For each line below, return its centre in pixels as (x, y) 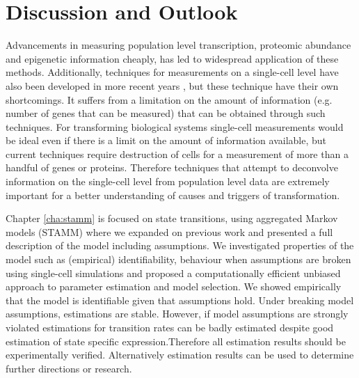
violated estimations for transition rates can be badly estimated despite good (170, 327)
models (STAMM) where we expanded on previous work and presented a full (169, 231)
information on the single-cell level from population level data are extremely (168, 181)
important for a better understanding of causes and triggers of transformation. (173, 195)
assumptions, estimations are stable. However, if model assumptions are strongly (177, 314)
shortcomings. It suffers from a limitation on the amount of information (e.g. (169, 99)
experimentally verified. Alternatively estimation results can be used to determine (180, 355)
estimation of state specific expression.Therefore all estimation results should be (176, 341)
